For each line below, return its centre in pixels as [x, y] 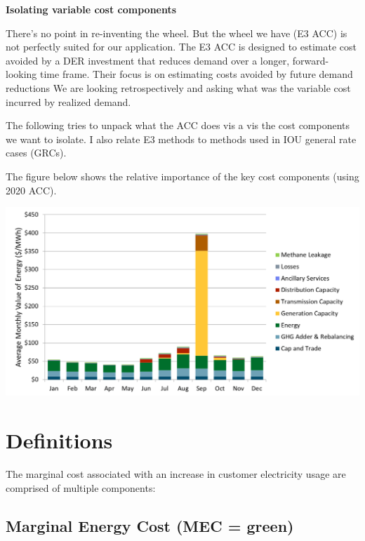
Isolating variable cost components [91, 9]
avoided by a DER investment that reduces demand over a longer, [148, 60]
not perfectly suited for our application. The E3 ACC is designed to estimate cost [181, 47]
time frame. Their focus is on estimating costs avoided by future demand [197, 74]
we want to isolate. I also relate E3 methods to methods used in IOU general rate [181, 139]
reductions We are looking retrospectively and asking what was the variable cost [178, 87]
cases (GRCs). [36, 153]
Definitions [59, 440]
